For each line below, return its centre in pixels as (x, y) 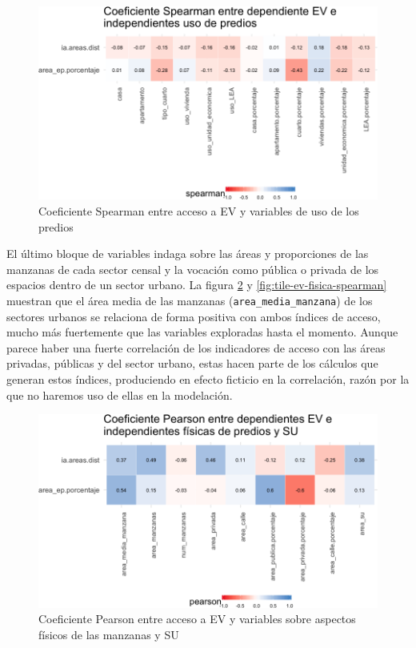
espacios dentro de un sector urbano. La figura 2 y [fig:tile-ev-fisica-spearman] (197, 285)
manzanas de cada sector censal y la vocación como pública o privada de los (193, 269)
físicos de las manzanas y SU (109, 634)
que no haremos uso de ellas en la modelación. (120, 394)
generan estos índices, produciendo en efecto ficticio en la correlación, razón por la (208, 379)
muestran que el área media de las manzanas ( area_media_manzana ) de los (190, 301)
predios (56, 226)
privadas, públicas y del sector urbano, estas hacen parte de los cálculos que (192, 363)
